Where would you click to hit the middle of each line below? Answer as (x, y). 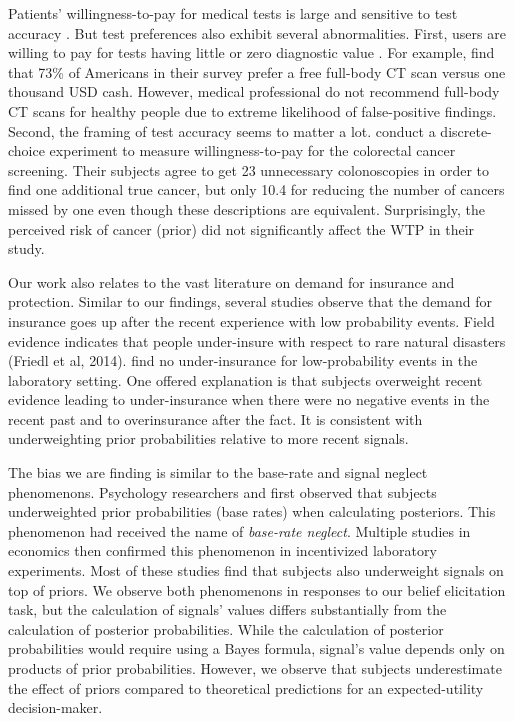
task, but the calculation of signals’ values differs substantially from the (227, 609)
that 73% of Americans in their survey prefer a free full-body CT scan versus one (257, 71)
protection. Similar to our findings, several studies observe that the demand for (250, 301)
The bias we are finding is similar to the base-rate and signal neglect (218, 472)
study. (26, 248)
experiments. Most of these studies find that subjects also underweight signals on (256, 570)
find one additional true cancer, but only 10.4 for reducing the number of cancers (256, 189)
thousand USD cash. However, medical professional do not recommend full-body (254, 91)
